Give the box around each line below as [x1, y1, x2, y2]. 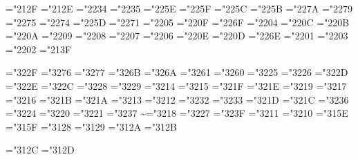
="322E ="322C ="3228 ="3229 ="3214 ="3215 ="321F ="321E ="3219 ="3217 [6, 78, 347, 93]
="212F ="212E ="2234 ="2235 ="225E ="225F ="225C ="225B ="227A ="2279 [6, 1, 353, 15]
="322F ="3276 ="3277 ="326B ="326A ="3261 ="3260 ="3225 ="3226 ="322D [6, 65, 348, 79]
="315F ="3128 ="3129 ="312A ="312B [6, 119, 177, 133]
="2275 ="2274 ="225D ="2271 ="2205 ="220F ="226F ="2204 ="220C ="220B [6, 15, 350, 29]
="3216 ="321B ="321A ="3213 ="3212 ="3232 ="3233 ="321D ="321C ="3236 [6, 92, 349, 106]
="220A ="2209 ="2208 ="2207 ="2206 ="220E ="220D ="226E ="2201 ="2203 [6, 28, 348, 43]
